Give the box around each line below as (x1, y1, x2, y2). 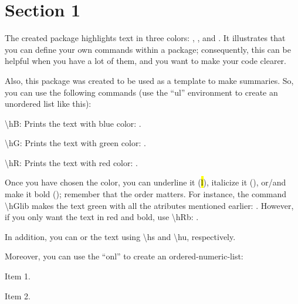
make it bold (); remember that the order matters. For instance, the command (5, 188, 287, 200)
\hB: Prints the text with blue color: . (5, 117, 141, 129)
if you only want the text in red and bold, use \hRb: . (5, 211, 199, 223)
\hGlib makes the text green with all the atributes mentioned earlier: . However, (5, 199, 294, 211)
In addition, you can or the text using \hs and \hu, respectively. (5, 230, 236, 242)
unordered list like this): (5, 97, 92, 110)
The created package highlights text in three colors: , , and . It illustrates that (5, 32, 286, 44)
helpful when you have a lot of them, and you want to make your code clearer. (5, 55, 286, 67)
